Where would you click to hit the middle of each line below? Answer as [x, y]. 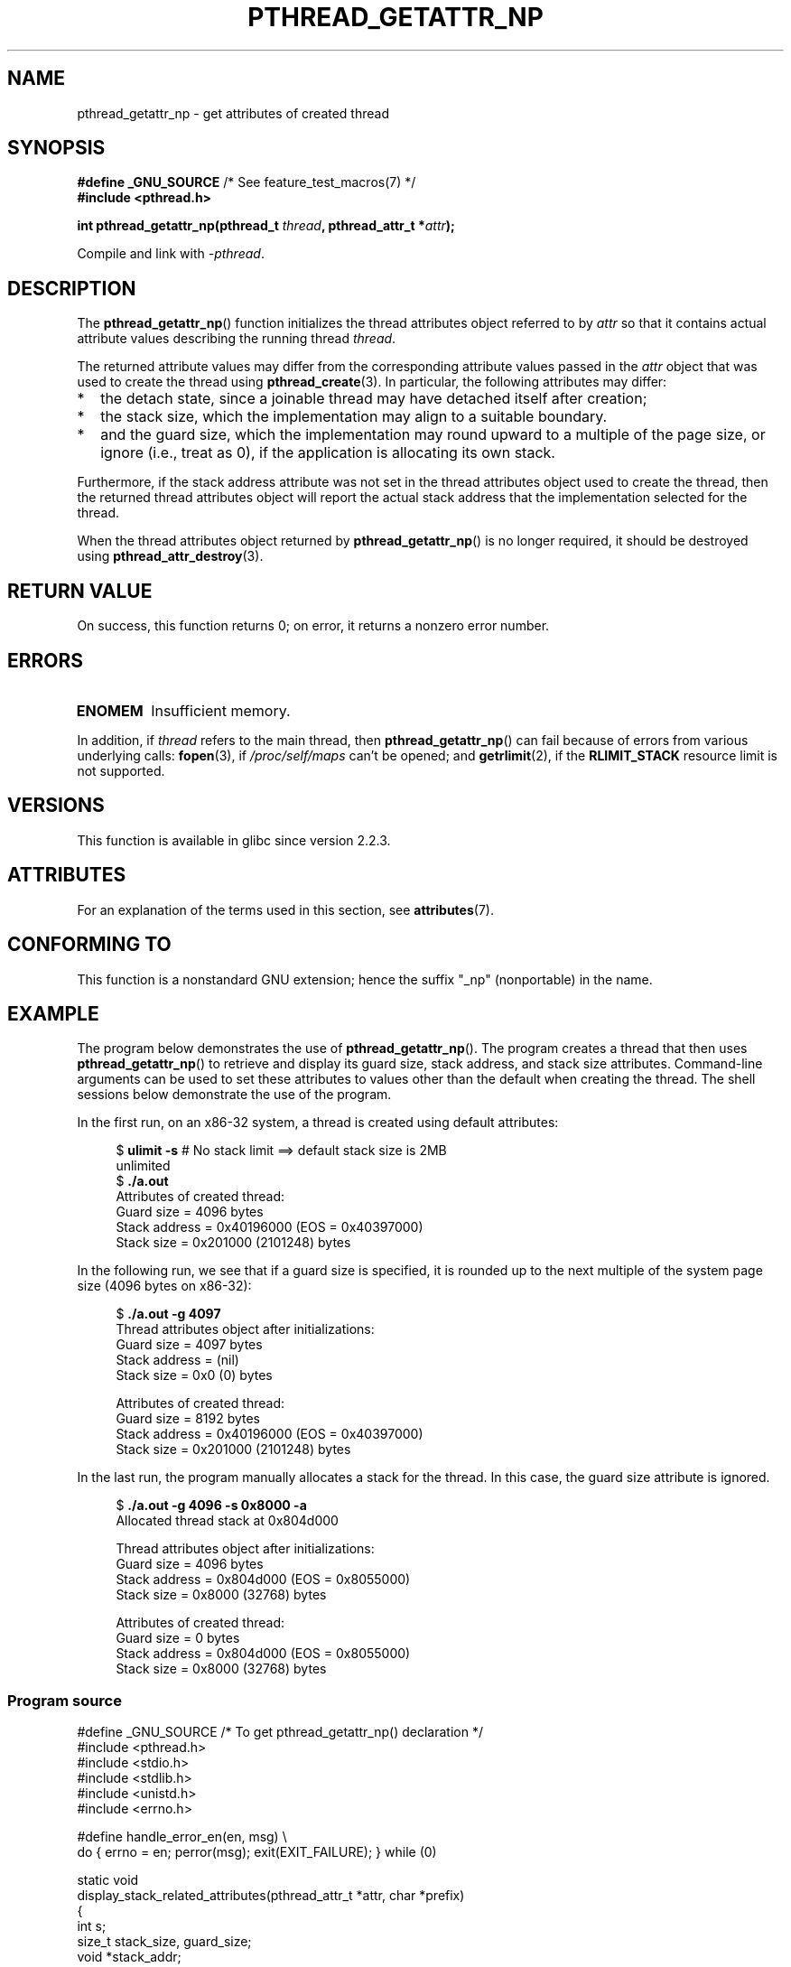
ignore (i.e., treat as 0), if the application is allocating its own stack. [328, 453]
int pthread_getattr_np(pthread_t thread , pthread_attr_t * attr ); [266, 226]
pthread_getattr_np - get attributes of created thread [233, 113]
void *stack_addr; [129, 1957]
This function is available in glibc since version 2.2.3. [234, 840]
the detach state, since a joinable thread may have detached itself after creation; [374, 399]
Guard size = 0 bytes [178, 1638]
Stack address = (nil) [177, 1360]
